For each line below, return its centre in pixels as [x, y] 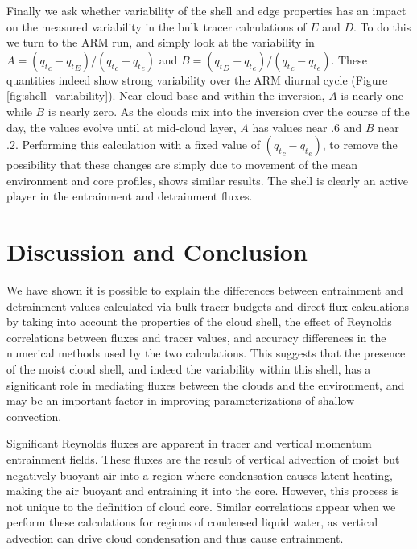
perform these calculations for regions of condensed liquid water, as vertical [192, 522]
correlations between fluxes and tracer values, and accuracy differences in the [196, 337]
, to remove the [360, 144]
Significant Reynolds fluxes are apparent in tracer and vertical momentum [189, 443]
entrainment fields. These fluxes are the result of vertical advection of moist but [203, 459]
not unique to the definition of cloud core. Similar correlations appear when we [201, 506]
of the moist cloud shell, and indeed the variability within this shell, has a [189, 369]
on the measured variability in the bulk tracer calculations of [157, 26]
